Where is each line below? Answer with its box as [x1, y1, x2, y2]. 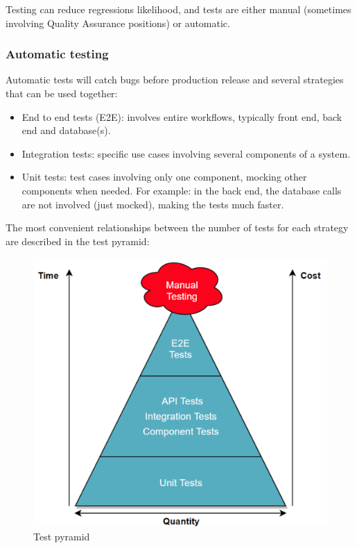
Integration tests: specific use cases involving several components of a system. [21, 146, 351, 160]
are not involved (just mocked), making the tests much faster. [21, 197, 284, 211]
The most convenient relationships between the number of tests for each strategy [6, 220, 349, 235]
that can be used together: [6, 86, 118, 100]
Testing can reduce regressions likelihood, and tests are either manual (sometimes [6, 2, 351, 16]
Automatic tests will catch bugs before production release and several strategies [6, 72, 344, 87]
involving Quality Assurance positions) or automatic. [6, 15, 230, 30]
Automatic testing [6, 45, 109, 63]
